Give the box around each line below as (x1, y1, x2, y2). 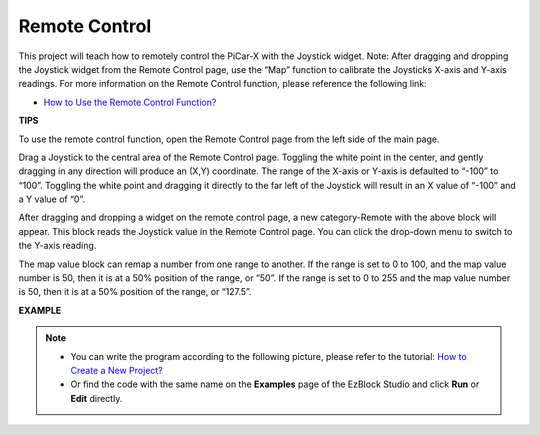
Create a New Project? (70, 364, 164, 376)
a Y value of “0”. (18, 193, 85, 205)
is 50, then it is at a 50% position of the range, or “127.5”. (18, 286, 252, 298)
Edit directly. (70, 392, 123, 404)
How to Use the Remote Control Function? (43, 96, 217, 108)
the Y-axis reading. (18, 240, 97, 252)
